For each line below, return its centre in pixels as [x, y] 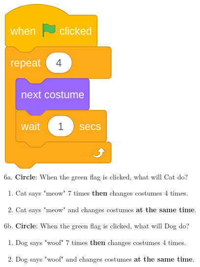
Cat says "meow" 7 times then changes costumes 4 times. [102, 193]
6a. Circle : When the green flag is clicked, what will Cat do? [96, 176]
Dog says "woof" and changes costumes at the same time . [105, 258]
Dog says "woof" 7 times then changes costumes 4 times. [101, 242]
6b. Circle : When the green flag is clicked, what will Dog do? [97, 226]
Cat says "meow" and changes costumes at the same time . [106, 209]
